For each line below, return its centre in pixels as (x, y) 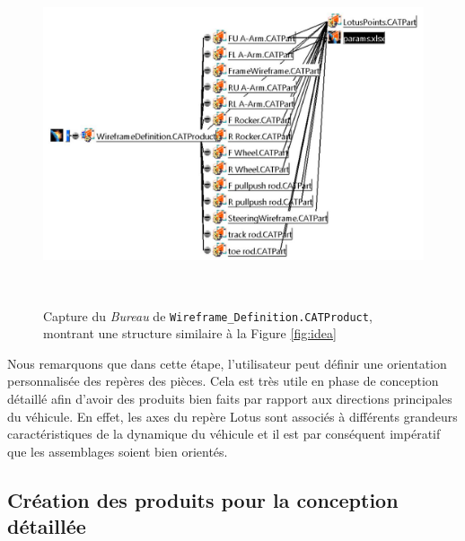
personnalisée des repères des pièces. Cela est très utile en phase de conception (223, 381)
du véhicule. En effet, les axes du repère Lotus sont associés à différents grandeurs (232, 416)
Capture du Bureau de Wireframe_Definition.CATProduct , (208, 315)
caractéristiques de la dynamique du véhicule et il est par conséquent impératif (224, 434)
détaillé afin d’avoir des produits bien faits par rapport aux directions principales (230, 398)
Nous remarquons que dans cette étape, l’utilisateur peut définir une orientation (227, 363)
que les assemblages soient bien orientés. (118, 451)
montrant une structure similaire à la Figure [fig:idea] (190, 333)
